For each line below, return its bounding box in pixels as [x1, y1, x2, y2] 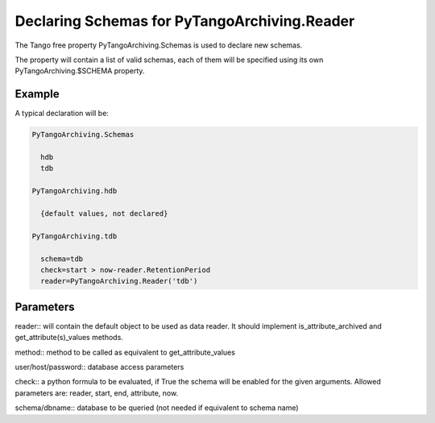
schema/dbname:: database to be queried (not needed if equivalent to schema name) [14, 403, 299, 413]
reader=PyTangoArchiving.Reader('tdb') [40, 276, 198, 286]
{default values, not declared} [40, 209, 168, 218]
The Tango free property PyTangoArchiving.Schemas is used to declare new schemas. [14, 40, 303, 50]
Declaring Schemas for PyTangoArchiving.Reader [14, 12, 355, 30]
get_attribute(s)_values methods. [14, 333, 124, 342]
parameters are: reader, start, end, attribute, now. [14, 388, 179, 398]
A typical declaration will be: [14, 109, 109, 118]
